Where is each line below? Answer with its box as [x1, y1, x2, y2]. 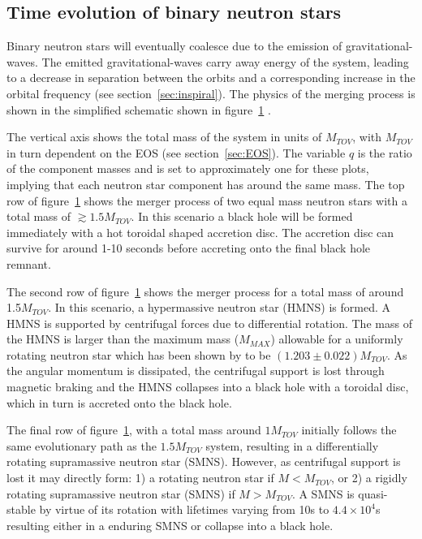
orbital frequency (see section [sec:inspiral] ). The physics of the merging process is [6, 84, 416, 101]
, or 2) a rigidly [330, 469, 407, 486]
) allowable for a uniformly [270, 330, 403, 347]
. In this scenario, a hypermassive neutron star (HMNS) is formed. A [48, 299, 391, 316]
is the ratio [357, 144, 412, 161]
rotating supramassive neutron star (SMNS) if [6, 485, 235, 502]
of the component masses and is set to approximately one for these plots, [6, 160, 369, 177]
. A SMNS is [291, 485, 355, 502]
